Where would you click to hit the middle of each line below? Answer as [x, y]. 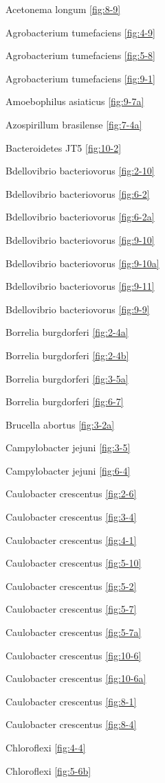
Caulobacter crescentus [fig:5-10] [74, 563]
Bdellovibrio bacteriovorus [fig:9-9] [78, 309]
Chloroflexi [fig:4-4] [46, 747]
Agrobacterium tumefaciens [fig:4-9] [80, 32]
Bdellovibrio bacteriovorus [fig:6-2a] [80, 217]
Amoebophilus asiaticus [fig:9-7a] [75, 101]
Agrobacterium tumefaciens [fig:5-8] [80, 55]
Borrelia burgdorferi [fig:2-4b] [67, 355]
